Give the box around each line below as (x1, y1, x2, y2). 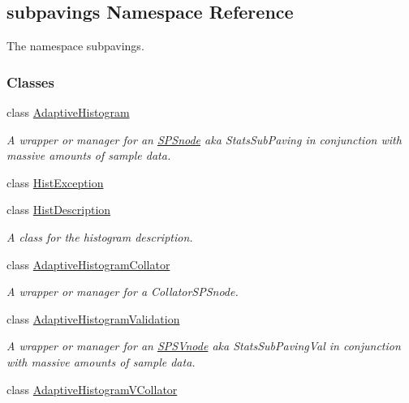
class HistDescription (6, 201, 111, 218)
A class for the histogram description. (6, 228, 193, 245)
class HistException (6, 174, 104, 191)
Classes (6, 71, 54, 92)
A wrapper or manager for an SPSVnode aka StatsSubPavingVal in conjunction (6, 337, 401, 354)
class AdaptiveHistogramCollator (6, 255, 170, 272)
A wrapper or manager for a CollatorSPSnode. (6, 283, 239, 300)
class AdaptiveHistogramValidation (6, 310, 180, 327)
